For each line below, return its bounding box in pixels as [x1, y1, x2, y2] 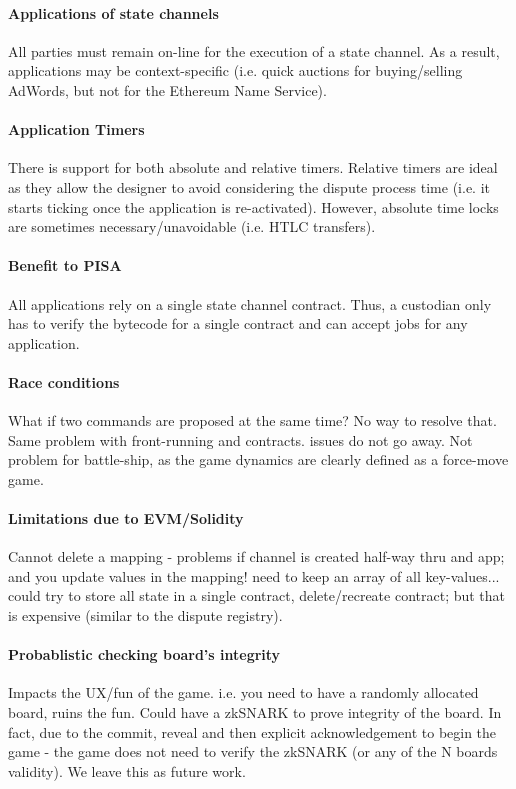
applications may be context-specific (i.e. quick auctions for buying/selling [8, 60, 463, 81]
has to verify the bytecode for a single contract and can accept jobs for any [8, 313, 468, 334]
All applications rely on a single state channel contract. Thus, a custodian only [8, 293, 492, 314]
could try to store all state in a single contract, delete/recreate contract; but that [8, 585, 506, 606]
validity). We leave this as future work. [8, 760, 246, 781]
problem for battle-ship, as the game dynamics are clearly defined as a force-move [8, 449, 509, 470]
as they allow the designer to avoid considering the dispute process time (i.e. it [8, 176, 490, 197]
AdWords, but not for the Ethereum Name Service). [8, 79, 327, 100]
